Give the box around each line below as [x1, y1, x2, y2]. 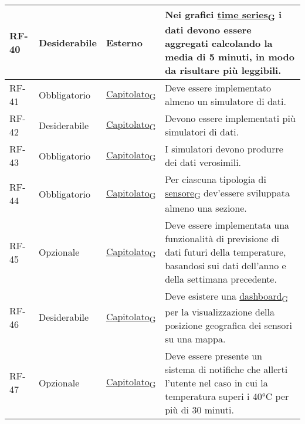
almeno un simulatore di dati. [165, 94, 286, 108]
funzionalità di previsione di [165, 232, 279, 246]
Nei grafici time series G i [165, 8, 282, 23]
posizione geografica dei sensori [165, 318, 292, 332]
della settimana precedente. [165, 272, 277, 286]
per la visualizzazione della [165, 304, 274, 318]
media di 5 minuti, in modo [165, 50, 294, 64]
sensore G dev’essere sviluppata [165, 186, 290, 202]
